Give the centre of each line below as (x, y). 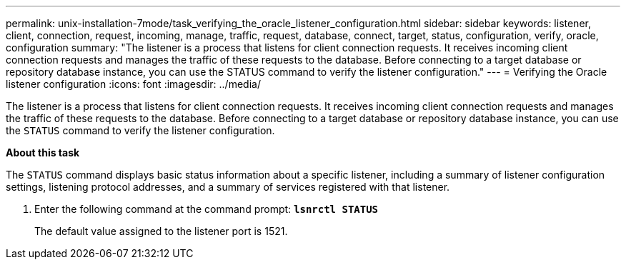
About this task (43, 152)
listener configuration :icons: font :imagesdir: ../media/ (133, 84)
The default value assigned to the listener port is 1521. (161, 231)
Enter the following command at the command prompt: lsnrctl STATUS (207, 209)
